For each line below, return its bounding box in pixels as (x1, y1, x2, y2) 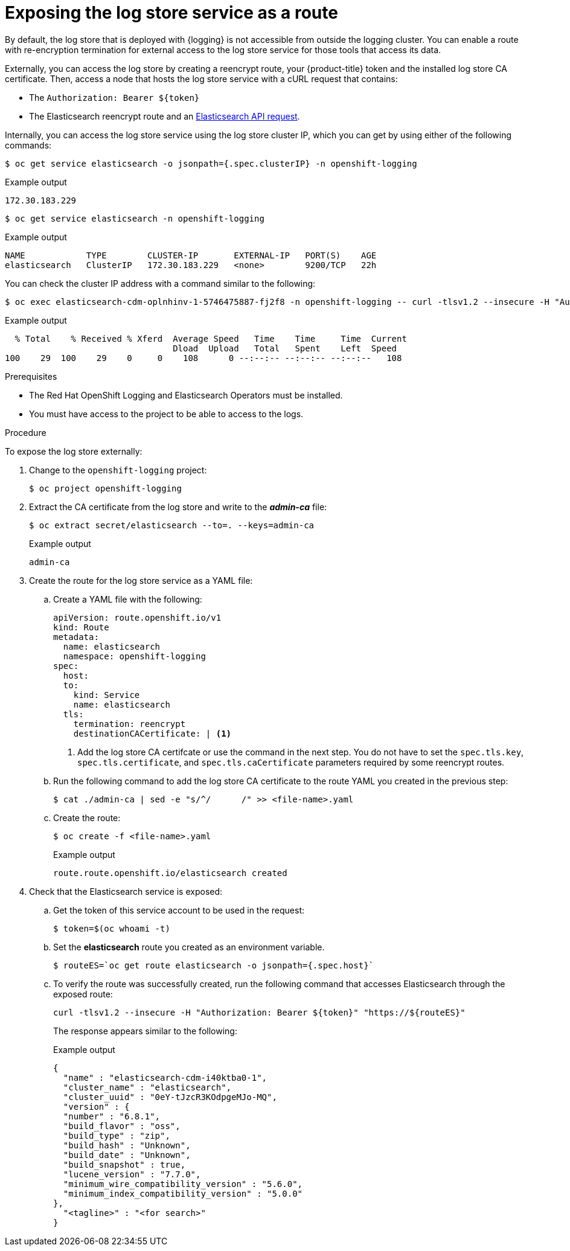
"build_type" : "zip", (63, 1130, 170, 1141)
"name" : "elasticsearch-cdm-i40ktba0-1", (63, 1072, 267, 1083)
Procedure (5, 427, 46, 438)
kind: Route (53, 622, 109, 632)
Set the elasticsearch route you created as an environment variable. (53, 941, 325, 952)
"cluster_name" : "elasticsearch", (63, 1082, 232, 1092)
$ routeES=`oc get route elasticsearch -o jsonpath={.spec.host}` (53, 960, 374, 970)
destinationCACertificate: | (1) (73, 728, 232, 738)
